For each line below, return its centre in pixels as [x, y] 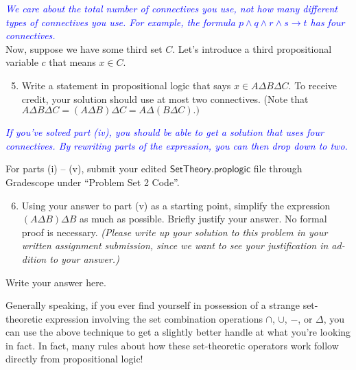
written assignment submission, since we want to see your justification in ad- [183, 245]
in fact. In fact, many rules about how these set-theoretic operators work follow [172, 345]
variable [22, 62]
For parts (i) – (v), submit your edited [86, 169]
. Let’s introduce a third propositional [252, 48]
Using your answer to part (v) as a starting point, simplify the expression [176, 205]
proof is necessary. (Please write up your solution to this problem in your [175, 232]
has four [328, 22]
